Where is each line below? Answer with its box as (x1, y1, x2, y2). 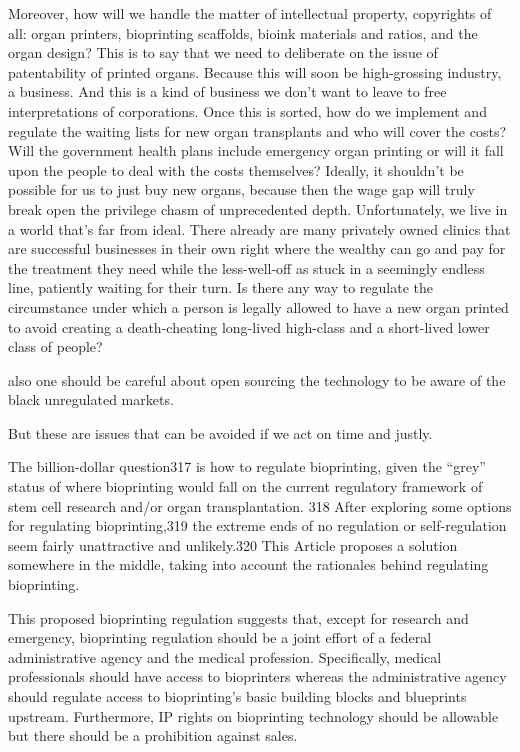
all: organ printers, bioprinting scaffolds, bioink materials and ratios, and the (8, 22, 478, 43)
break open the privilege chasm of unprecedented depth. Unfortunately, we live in (8, 198, 508, 219)
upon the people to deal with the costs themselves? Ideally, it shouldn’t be (8, 159, 464, 180)
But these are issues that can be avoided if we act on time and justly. (8, 422, 433, 443)
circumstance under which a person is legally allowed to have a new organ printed (8, 296, 509, 317)
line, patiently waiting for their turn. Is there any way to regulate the (8, 277, 433, 298)
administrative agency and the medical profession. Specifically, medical (8, 646, 442, 667)
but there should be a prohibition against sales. (8, 725, 298, 746)
